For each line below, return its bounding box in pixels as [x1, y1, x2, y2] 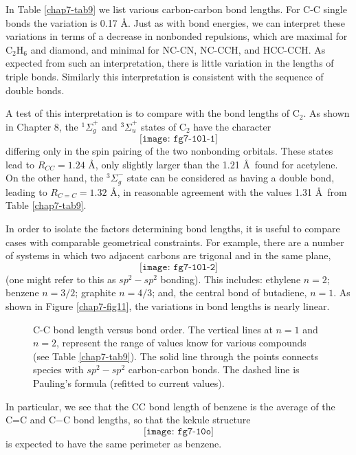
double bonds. [5, 82, 65, 97]
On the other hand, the [5, 170, 104, 185]
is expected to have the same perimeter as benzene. [5, 436, 222, 450]
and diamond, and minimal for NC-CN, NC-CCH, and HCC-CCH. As [30, 42, 326, 56]
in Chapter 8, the [5, 119, 78, 133]
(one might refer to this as [5, 271, 116, 286]
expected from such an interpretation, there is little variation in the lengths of [5, 56, 334, 70]
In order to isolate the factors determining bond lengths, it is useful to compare [5, 221, 340, 236]
